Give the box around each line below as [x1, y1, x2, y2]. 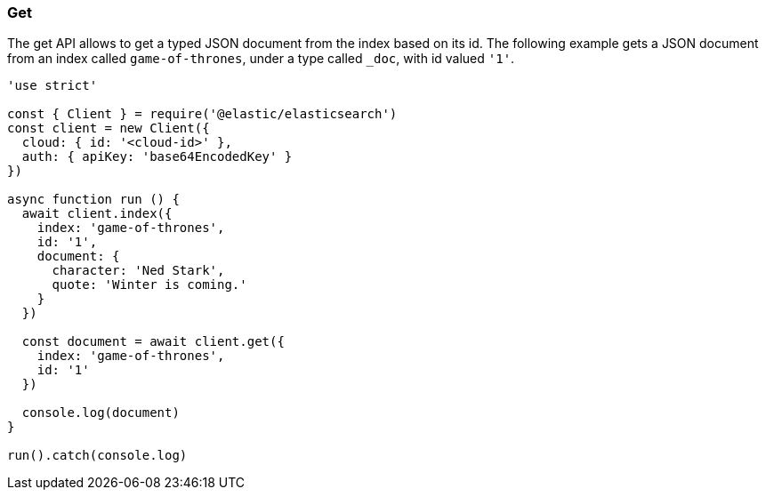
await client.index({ [21, 206, 173, 221]
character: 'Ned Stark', [52, 263, 225, 278]
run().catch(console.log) [7, 448, 188, 463]
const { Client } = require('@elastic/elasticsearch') [7, 107, 398, 122]
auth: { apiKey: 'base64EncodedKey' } [21, 149, 293, 164]
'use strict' [7, 78, 98, 93]
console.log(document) [21, 405, 180, 421]
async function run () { [7, 192, 180, 207]
